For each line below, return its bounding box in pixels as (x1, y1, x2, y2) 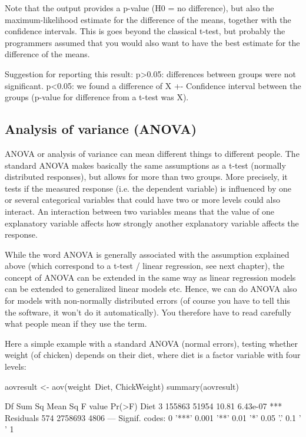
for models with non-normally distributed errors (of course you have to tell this (5, 294, 290, 307)
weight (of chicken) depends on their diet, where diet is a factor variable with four (5, 349, 301, 361)
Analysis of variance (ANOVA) (5, 120, 197, 138)
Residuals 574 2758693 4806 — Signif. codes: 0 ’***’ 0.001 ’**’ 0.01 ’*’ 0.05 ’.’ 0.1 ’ (5, 411, 301, 423)
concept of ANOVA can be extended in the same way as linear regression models (5, 271, 296, 283)
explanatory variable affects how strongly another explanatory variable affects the (5, 216, 299, 229)
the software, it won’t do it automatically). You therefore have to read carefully (5, 305, 291, 318)
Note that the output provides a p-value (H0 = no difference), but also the (5, 2, 274, 14)
